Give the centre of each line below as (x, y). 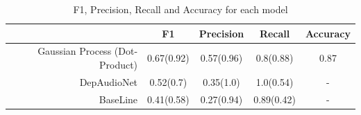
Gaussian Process (75, 51)
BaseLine (118, 99)
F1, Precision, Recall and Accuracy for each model (180, 9)
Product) (118, 65)
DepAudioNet (109, 81)
